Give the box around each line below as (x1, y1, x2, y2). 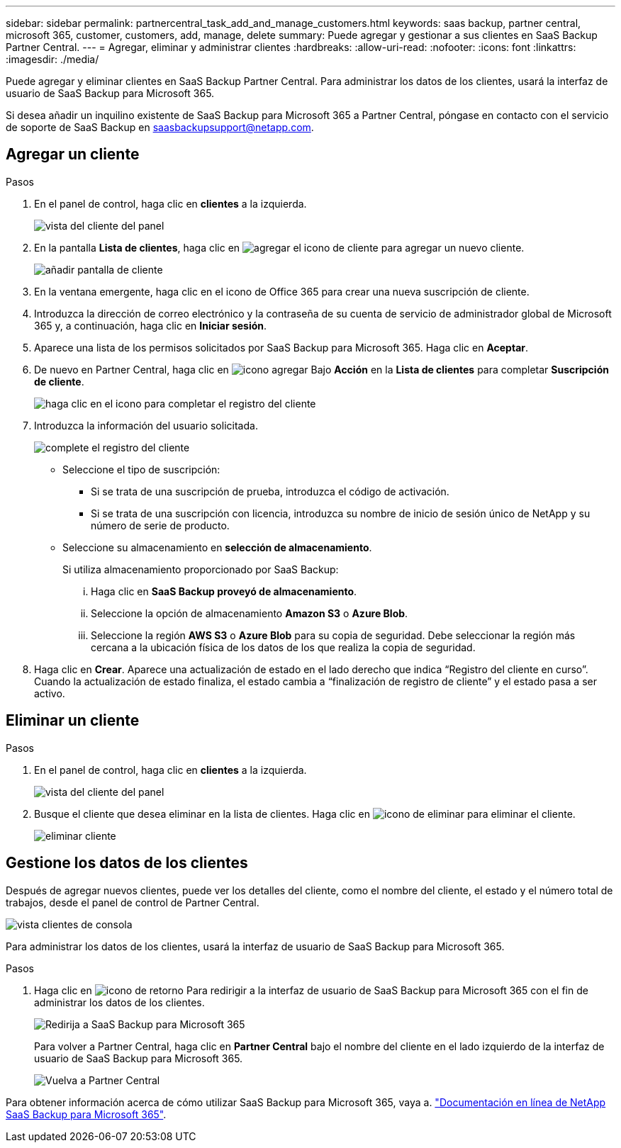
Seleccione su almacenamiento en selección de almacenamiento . (62, 541, 372, 553)
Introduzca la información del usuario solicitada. (34, 419, 258, 432)
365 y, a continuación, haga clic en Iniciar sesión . (34, 319, 267, 332)
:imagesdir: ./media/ (6, 53, 99, 65)
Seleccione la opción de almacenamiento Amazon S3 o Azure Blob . (91, 607, 408, 619)
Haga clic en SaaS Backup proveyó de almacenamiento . (91, 585, 357, 597)
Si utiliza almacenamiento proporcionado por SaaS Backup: (62, 563, 339, 575)
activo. (34, 687, 65, 699)
